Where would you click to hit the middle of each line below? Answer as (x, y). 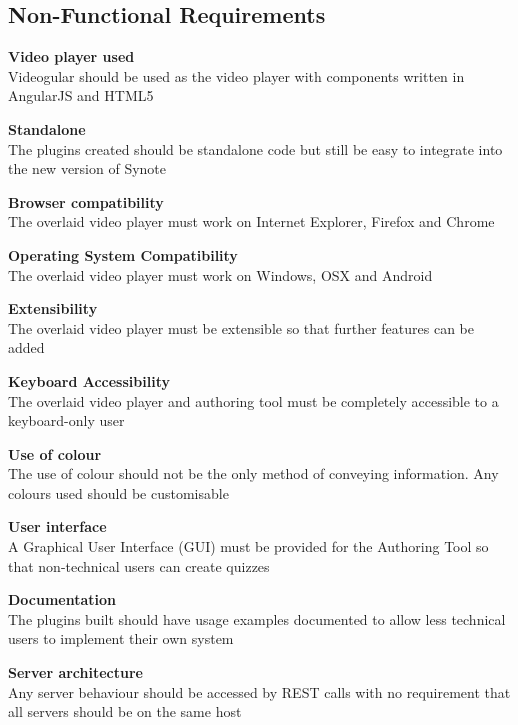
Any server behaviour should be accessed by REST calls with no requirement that (259, 691)
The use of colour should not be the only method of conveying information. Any (253, 473)
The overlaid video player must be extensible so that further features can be (241, 327)
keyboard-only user (66, 420)
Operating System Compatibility (123, 254)
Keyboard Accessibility (89, 380)
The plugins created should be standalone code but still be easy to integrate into (255, 148)
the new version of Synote (87, 168)
